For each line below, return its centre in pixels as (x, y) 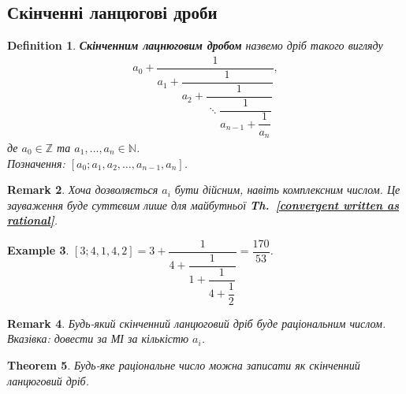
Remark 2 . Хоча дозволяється (83, 190)
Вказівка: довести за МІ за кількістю (98, 338)
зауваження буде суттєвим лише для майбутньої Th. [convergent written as (203, 204)
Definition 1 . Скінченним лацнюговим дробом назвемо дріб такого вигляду (195, 45)
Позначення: (36, 163)
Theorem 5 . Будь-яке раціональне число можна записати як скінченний (184, 364)
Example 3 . (38, 250)
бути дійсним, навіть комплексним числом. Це (287, 190)
